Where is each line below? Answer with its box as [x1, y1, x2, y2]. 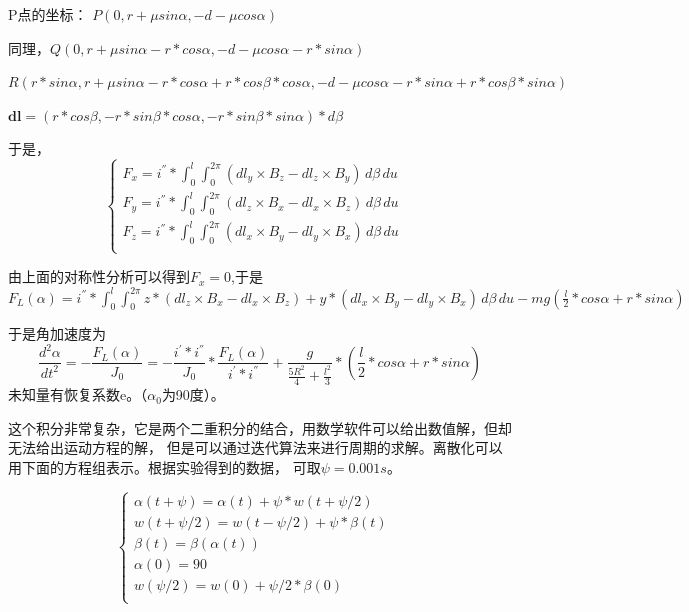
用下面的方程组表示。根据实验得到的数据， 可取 [8, 457, 321, 478]
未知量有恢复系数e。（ [8, 384, 148, 405]
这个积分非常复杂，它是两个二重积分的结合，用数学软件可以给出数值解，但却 [8, 417, 512, 438]
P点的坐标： [8, 4, 88, 24]
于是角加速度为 [8, 323, 106, 344]
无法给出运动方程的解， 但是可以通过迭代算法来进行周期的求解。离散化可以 [8, 437, 503, 458]
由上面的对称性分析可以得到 [8, 266, 190, 287]
